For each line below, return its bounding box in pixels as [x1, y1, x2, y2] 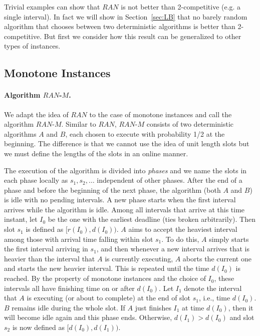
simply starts [209, 233, 249, 244]
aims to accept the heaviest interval [128, 224, 237, 234]
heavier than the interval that [4, 253, 95, 263]
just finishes [135, 302, 171, 312]
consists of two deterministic [146, 119, 234, 129]
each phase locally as [4, 175, 68, 185]
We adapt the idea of [4, 109, 69, 119]
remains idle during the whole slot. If [12, 302, 125, 312]
